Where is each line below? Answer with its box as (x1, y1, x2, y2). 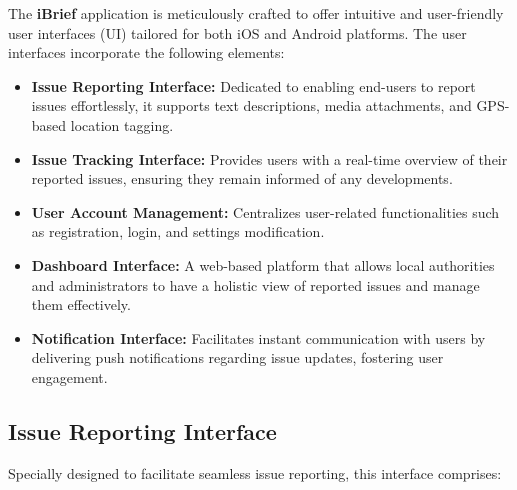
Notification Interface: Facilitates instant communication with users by (31, 327, 486, 348)
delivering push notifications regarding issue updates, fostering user (31, 347, 444, 368)
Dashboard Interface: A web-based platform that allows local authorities (31, 254, 495, 275)
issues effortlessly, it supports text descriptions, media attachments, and (31, 95, 472, 116)
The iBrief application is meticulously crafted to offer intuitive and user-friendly (8, 3, 504, 23)
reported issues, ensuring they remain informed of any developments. (31, 168, 453, 189)
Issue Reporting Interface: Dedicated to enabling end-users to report (31, 75, 476, 96)
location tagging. (70, 114, 174, 135)
